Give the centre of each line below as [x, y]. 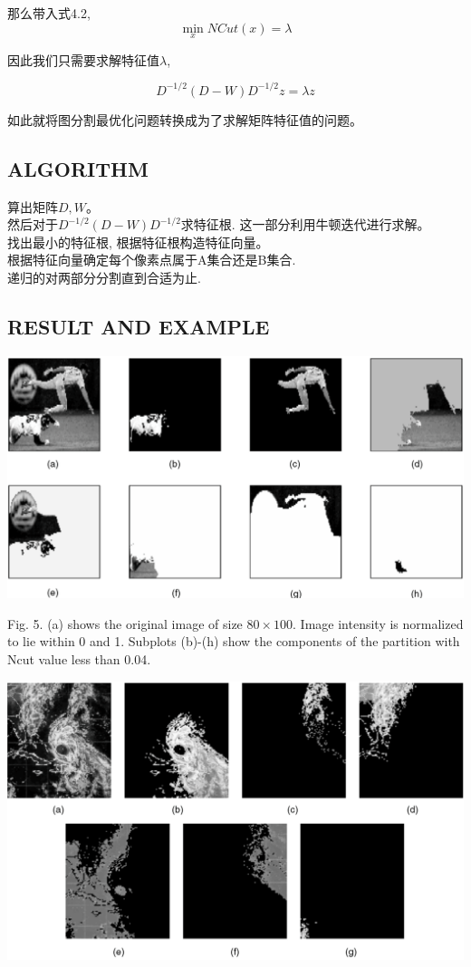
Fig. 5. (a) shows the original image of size [125, 623]
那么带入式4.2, [49, 13]
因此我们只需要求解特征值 [83, 59]
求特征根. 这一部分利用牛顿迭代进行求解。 [305, 224]
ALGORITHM [78, 168]
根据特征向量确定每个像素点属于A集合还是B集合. [152, 260]
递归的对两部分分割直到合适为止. [104, 278]
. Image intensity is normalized [378, 623]
